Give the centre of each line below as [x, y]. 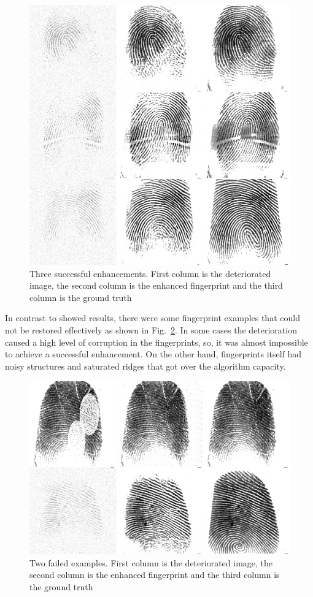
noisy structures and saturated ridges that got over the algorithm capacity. [145, 366]
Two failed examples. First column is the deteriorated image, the [151, 562]
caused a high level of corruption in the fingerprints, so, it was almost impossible [156, 342]
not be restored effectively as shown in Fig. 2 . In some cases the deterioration [151, 329]
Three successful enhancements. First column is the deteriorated [150, 273]
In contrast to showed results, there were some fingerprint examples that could [153, 318]
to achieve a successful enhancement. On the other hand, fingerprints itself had [153, 354]
